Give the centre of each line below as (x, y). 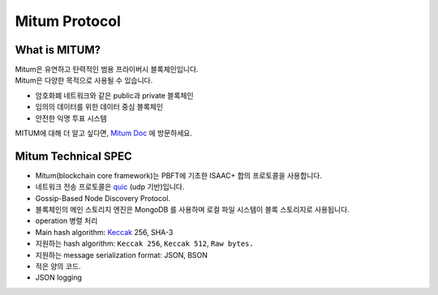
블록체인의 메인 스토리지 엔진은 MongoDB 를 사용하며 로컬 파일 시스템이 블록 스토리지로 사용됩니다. (193, 210)
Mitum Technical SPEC (74, 156)
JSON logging (59, 278)
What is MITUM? (58, 50)
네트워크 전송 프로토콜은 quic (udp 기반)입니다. (110, 187)
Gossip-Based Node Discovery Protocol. (103, 198)
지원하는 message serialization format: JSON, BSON (122, 254)
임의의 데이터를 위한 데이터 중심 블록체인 (99, 107)
